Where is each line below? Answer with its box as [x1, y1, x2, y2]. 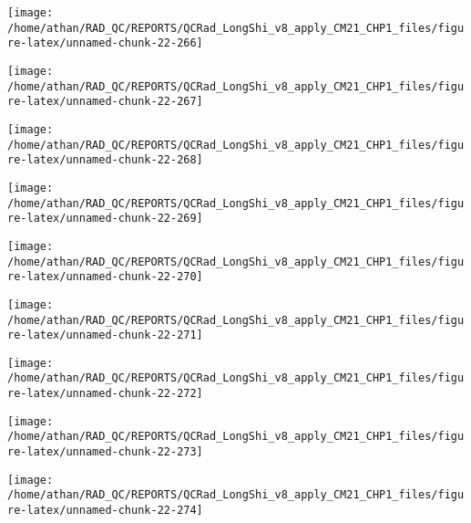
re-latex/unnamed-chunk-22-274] [7, 504, 203, 518]
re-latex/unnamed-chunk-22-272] [7, 387, 203, 401]
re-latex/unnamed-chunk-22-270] [7, 270, 203, 284]
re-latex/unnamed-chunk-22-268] [7, 153, 203, 167]
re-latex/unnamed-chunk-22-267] [7, 95, 203, 109]
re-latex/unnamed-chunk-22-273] [7, 445, 203, 459]
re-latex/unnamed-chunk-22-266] [7, 37, 203, 50]
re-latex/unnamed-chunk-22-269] [7, 212, 203, 225]
